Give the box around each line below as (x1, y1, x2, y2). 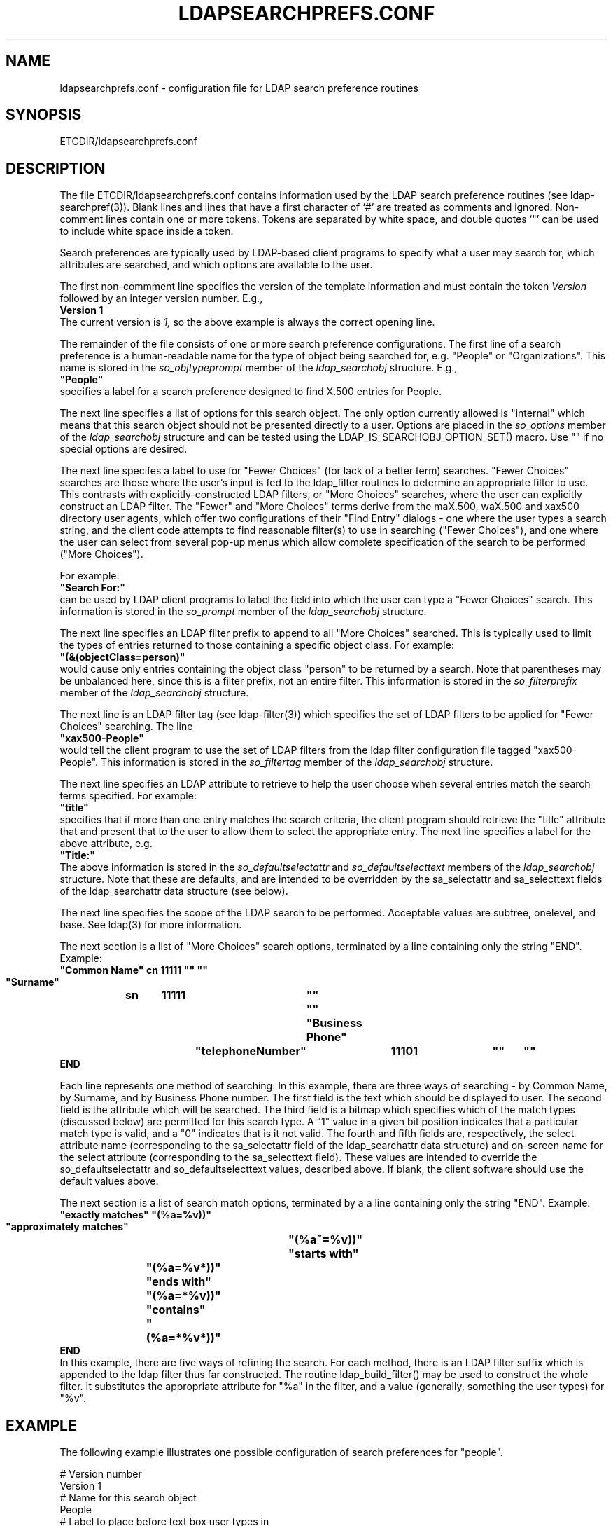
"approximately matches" (6, 1221, 129, 1233)
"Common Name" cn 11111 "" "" (59, 964, 208, 977)
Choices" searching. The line (59, 720, 193, 733)
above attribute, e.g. (59, 837, 153, 850)
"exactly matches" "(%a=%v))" (59, 1209, 211, 1221)
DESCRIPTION (6, 159, 106, 177)
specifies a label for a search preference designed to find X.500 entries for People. (59, 385, 442, 398)
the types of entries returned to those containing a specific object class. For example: (59, 639, 454, 652)
